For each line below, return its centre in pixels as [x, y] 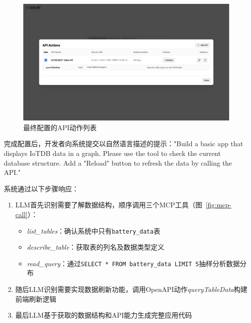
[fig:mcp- [218, 205]
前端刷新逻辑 [36, 298]
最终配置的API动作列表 [60, 127]
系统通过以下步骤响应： [41, 188]
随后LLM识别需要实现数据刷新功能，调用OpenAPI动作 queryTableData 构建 [131, 289]
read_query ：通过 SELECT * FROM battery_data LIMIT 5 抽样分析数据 [133, 263]
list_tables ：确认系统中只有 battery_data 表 [94, 230]
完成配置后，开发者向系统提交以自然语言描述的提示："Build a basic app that [124, 144]
